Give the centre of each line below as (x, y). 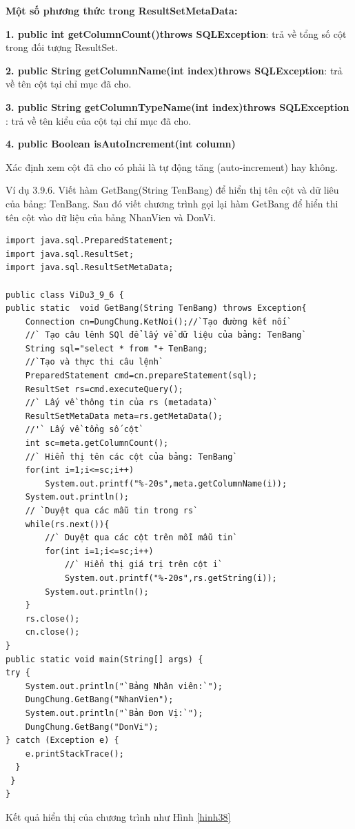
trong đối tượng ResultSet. (62, 47)
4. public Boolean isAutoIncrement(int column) (121, 144)
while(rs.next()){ (67, 524)
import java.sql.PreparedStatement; (90, 241)
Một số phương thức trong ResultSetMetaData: (122, 10)
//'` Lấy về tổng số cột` (84, 430)
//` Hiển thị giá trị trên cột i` (143, 565)
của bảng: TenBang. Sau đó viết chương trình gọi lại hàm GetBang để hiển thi (172, 203)
